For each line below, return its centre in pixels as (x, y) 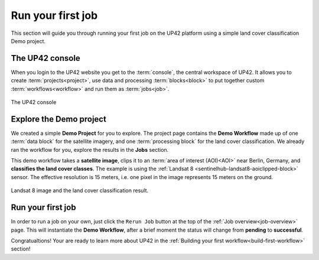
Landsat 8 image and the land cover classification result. (80, 191)
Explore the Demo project (58, 119)
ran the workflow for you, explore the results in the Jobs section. (90, 149)
